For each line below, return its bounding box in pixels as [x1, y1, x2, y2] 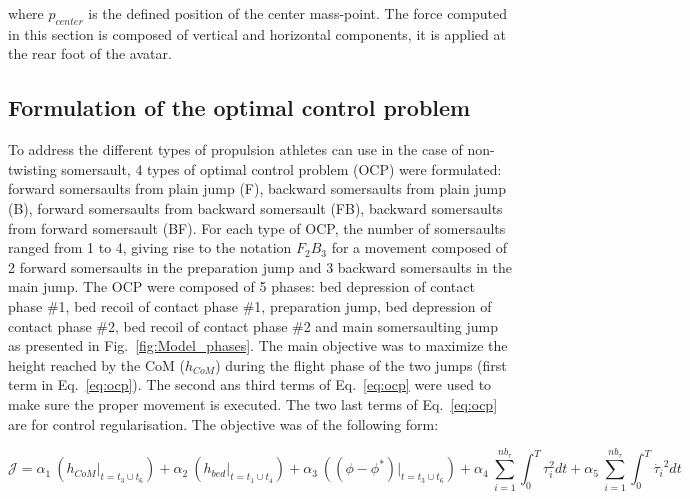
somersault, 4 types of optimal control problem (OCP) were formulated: [61, 158, 502, 179]
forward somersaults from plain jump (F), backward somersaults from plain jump [8, 178, 506, 199]
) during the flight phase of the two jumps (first [215, 354, 507, 375]
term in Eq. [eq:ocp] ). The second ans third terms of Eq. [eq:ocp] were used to [8, 374, 492, 395]
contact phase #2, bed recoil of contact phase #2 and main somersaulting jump [8, 315, 498, 336]
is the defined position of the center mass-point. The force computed [88, 3, 508, 23]
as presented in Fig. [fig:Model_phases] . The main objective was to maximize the [8, 335, 508, 356]
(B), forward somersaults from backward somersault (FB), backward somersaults [8, 197, 503, 218]
